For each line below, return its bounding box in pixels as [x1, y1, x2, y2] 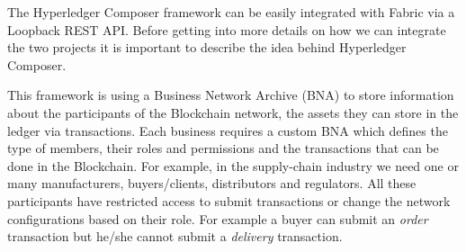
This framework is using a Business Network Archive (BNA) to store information [7, 85, 454, 104]
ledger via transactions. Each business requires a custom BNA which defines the [7, 121, 448, 139]
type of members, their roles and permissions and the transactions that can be [7, 139, 439, 157]
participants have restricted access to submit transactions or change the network [7, 191, 451, 210]
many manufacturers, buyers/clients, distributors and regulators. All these [7, 174, 417, 193]
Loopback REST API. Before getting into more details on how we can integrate [7, 20, 446, 39]
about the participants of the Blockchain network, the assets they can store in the [7, 103, 459, 121]
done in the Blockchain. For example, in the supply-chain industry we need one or [7, 156, 459, 175]
